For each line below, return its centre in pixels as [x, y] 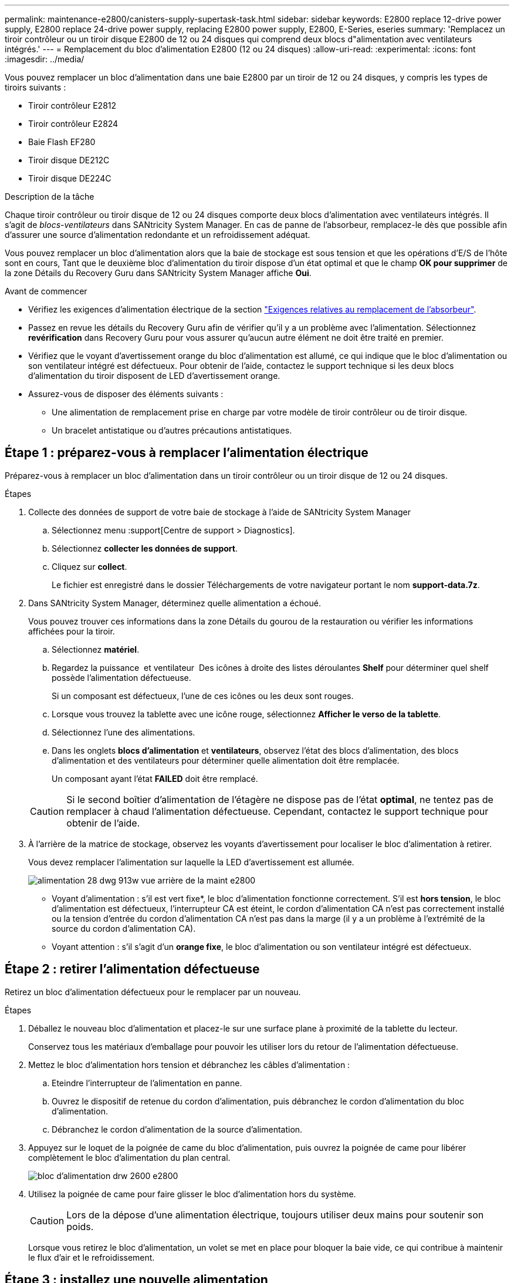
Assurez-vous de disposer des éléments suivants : [126, 394]
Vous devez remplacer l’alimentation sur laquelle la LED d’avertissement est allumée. [191, 862]
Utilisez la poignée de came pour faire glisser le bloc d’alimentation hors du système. [192, 1194]
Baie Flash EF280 [62, 142]
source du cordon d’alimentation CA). [124, 928]
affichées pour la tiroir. [72, 631]
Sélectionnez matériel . [96, 649]
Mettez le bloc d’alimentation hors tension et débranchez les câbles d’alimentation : [189, 1064]
